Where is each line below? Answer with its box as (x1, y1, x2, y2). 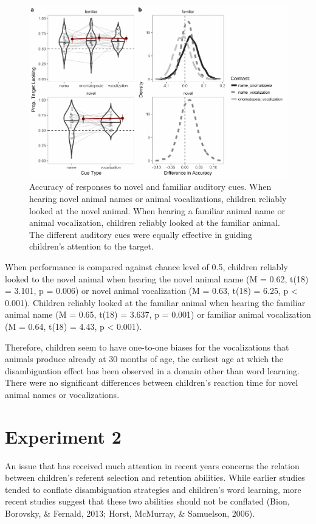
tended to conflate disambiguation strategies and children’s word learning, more (5, 483, 301, 495)
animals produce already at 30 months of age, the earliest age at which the (5, 352, 284, 365)
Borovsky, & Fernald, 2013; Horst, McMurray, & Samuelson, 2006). (5, 507, 255, 520)
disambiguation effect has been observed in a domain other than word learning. (5, 364, 300, 377)
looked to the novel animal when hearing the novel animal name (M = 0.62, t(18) (5, 272, 309, 285)
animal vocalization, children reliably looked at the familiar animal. (29, 216, 280, 229)
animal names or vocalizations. (5, 388, 120, 400)
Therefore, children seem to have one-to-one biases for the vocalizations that (5, 340, 289, 353)
